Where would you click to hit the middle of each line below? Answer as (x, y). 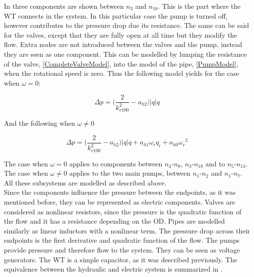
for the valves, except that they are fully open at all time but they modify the (121, 35)
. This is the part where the (199, 6)
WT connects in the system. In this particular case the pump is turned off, (116, 15)
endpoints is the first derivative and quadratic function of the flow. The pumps (122, 240)
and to (215, 163)
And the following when (40, 123)
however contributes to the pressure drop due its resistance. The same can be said (127, 25)
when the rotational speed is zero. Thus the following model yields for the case (122, 73)
